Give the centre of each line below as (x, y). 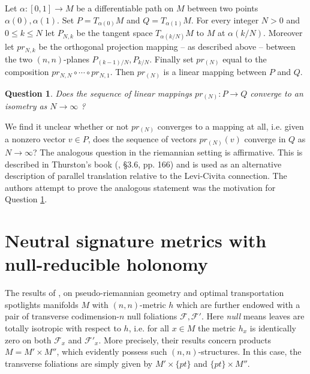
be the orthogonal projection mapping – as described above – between (167, 47)
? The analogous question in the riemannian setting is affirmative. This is (168, 152)
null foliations (152, 316)
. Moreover (283, 33)
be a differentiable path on (125, 8)
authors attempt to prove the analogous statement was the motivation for (140, 187)
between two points (223, 8)
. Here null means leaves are (253, 316)
